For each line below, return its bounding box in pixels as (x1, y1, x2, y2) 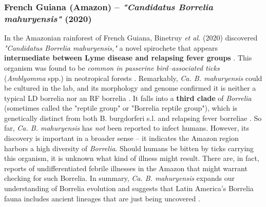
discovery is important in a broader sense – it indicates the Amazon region (4, 133, 239, 143)
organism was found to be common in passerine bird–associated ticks (4, 62, 220, 73)
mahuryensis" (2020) (4, 12, 92, 25)
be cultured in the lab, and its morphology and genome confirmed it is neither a (4, 82, 256, 93)
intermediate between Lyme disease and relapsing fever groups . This (4, 52, 252, 63)
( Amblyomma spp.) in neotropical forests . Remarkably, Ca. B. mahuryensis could (4, 72, 262, 83)
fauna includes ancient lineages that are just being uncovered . (4, 193, 200, 203)
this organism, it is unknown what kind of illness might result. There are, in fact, (4, 153, 259, 163)
